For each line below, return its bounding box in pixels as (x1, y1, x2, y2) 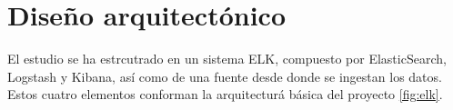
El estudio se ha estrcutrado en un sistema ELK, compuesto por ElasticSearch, (7, 49, 447, 68)
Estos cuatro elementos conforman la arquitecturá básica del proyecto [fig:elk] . (7, 85, 443, 104)
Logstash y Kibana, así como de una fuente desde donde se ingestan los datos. (7, 66, 442, 85)
